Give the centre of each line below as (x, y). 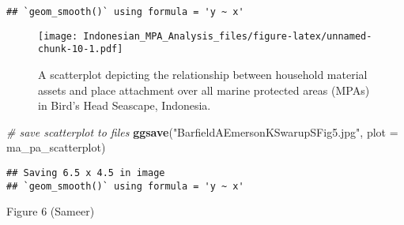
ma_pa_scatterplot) (56, 147)
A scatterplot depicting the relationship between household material (203, 74)
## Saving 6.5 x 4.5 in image (86, 172)
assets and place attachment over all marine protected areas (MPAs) (204, 90)
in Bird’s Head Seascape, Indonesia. (125, 105)
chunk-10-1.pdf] (81, 49)
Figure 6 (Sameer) (51, 211)
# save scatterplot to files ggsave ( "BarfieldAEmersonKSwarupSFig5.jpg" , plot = (202, 131)
